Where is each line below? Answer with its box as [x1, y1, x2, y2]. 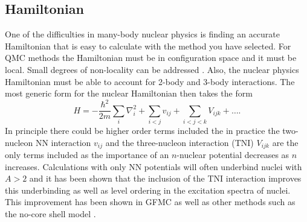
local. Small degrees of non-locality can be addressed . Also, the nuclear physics [5, 63, 299, 75]
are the [272, 136, 299, 148]
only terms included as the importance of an [5, 148, 169, 161]
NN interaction [35, 136, 91, 148]
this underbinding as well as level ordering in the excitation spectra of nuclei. [5, 183, 291, 196]
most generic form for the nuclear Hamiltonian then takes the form [5, 87, 253, 100]
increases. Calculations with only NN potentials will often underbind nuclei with [5, 160, 302, 173]
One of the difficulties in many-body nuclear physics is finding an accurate [5, 28, 280, 40]
